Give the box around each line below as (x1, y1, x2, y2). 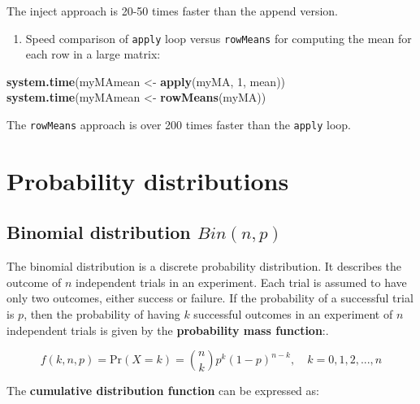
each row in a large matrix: (25, 46, 161, 63)
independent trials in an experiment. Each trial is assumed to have (76, 273, 407, 290)
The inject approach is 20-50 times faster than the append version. (6, 2, 338, 19)
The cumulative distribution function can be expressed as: (6, 382, 319, 399)
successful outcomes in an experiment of (193, 306, 393, 323)
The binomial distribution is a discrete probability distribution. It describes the (6, 258, 402, 275)
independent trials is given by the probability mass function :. (6, 321, 329, 338)
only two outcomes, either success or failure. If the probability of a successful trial (6, 289, 414, 306)
